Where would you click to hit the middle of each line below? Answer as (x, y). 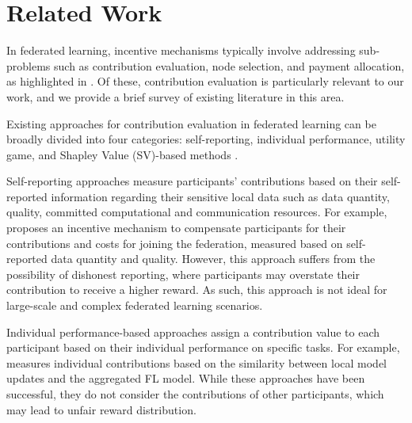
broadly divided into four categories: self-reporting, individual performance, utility (206, 139)
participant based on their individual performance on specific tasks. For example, (203, 347)
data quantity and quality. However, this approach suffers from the (213, 259)
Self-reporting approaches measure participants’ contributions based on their (192, 181)
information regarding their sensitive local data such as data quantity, (220, 196)
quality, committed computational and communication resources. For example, (197, 212)
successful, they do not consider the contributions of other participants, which (195, 394)
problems (29, 65)
